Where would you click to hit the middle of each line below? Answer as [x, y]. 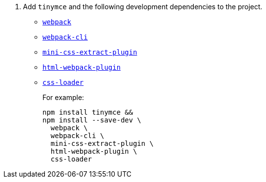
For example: [63, 97]
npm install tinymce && [88, 112]
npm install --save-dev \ [92, 120]
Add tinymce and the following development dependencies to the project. [143, 7]
